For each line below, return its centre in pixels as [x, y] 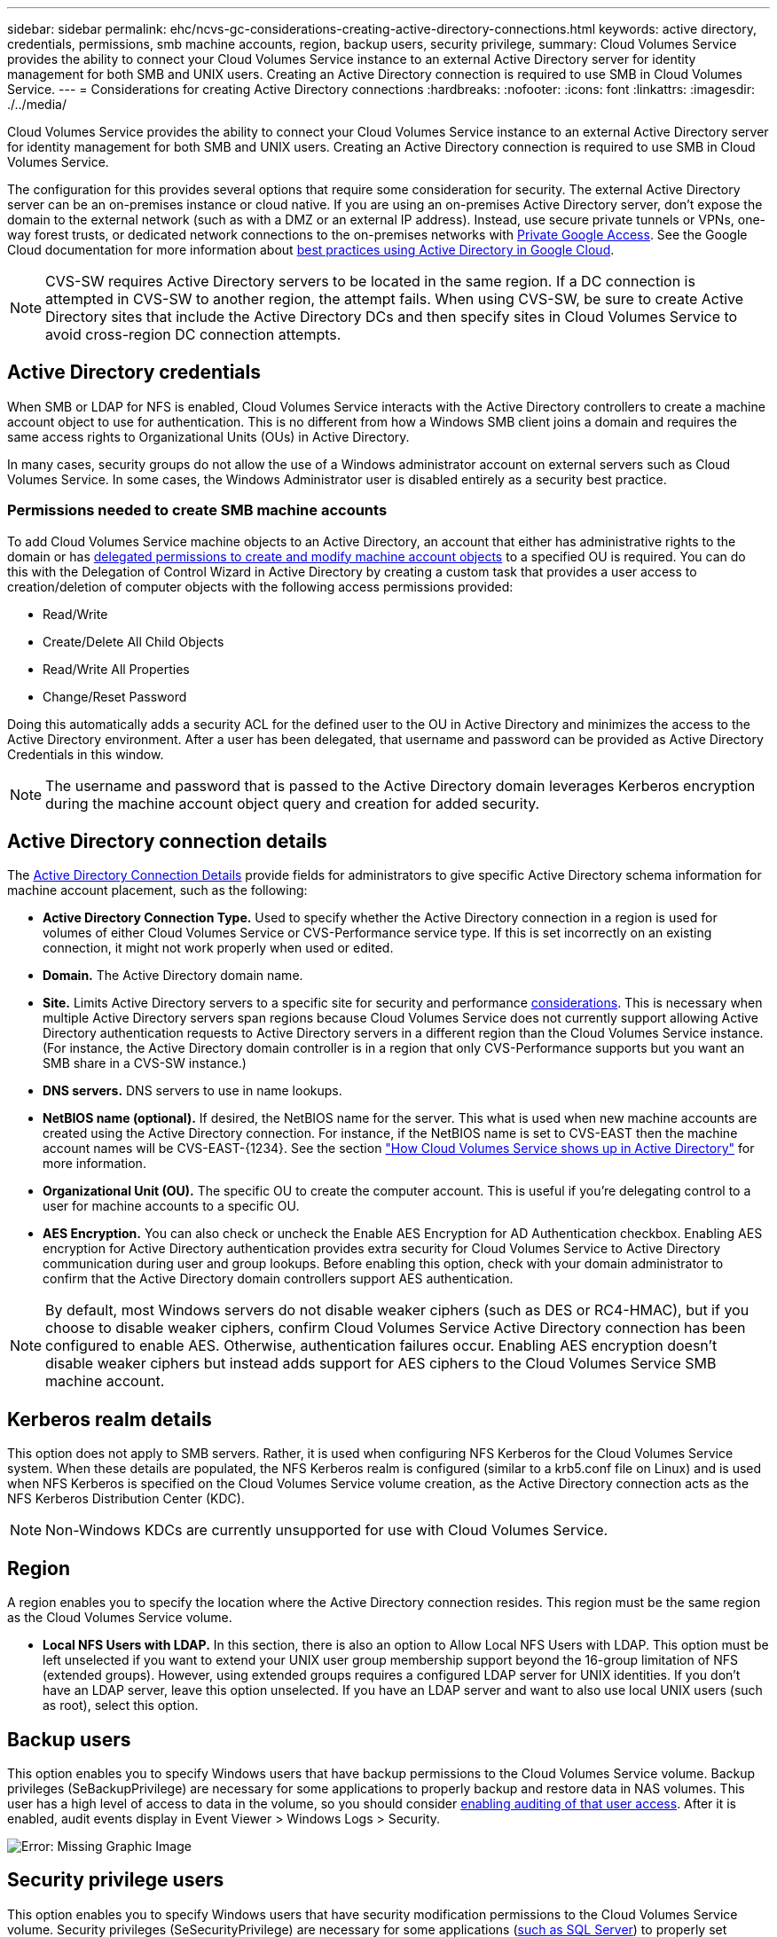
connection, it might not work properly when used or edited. [218, 948]
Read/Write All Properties [116, 669]
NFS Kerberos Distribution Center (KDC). [126, 1499]
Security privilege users [116, 1880]
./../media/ [37, 104]
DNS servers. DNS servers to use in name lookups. [192, 1091]
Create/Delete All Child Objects [133, 641]
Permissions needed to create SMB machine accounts [197, 510]
